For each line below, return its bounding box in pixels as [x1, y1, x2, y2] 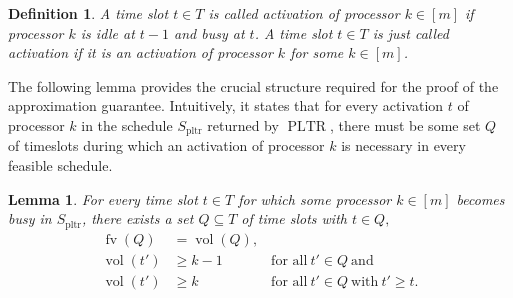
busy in [8, 208, 52, 229]
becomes [456, 188, 505, 209]
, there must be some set [330, 114, 481, 135]
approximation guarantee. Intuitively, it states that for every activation [8, 95, 444, 116]
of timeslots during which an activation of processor [8, 135, 325, 156]
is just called [372, 22, 449, 43]
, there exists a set [81, 208, 194, 229]
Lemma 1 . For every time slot [8, 188, 198, 209]
